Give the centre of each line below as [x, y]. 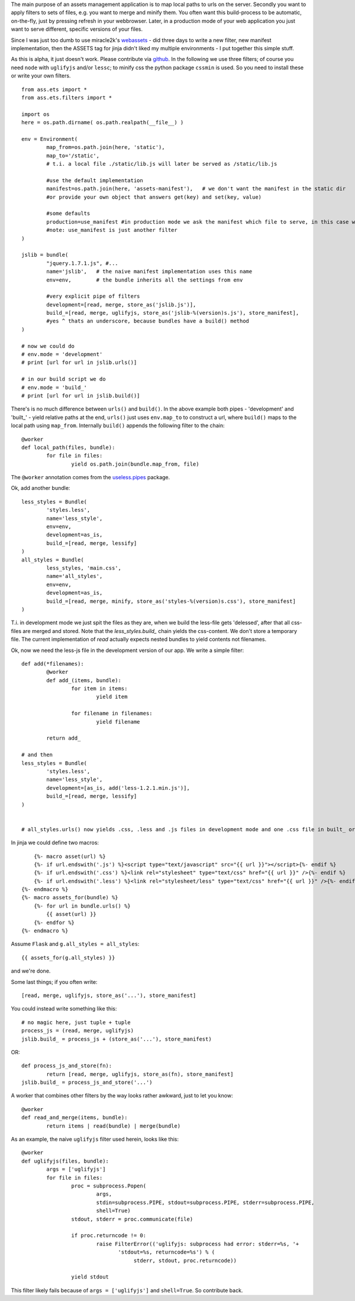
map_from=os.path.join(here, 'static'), [106, 147]
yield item [112, 697]
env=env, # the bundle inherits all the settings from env [145, 280]
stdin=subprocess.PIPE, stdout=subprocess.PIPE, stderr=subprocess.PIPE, [205, 1202]
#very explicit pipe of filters [93, 296]
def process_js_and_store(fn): [67, 1066]
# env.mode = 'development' [62, 354]
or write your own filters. [41, 76]
